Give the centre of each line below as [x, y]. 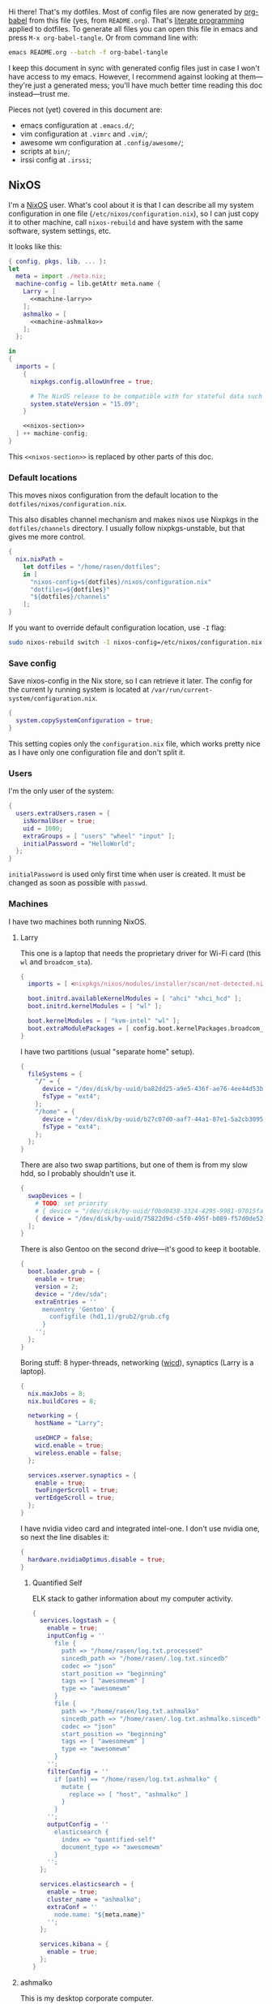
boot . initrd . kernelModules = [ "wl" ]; [95, 1006]
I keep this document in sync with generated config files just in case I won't [134, 67]
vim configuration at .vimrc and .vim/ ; [84, 134]
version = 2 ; [57, 1286]
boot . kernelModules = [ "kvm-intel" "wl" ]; [104, 1021]
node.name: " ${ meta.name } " [100, 1915]
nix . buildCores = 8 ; [62, 1401]
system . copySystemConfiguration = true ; [85, 721]
